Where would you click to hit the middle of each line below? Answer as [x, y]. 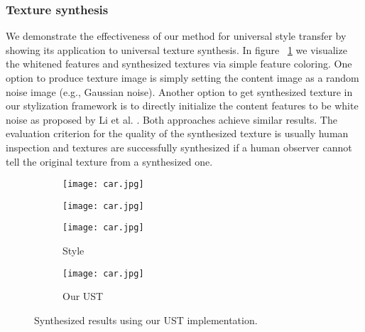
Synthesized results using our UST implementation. [146, 320]
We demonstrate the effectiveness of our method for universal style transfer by [176, 36]
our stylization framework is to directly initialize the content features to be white [182, 106]
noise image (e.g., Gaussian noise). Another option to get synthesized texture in [179, 91]
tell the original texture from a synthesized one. [109, 161]
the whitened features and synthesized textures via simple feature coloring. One [179, 64]
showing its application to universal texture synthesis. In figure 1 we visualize [176, 49]
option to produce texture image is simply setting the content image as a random [182, 77]
